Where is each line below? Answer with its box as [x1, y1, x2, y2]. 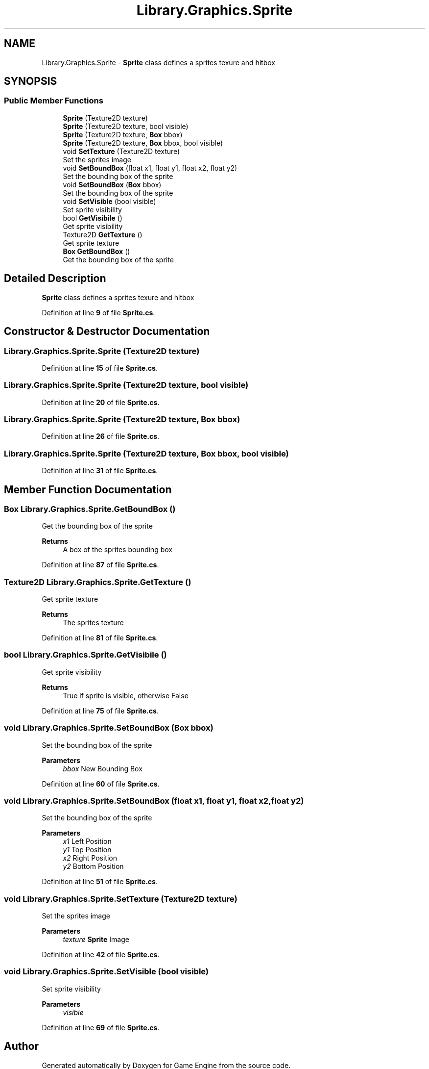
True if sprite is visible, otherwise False [63, 691, 189, 700]
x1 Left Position [63, 837, 112, 846]
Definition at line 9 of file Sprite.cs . [42, 308, 155, 317]
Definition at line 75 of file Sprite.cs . [42, 706, 159, 715]
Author [4, 1040, 39, 1053]
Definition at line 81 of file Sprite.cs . [42, 634, 158, 642]
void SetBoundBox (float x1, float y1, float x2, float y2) [63, 163, 238, 172]
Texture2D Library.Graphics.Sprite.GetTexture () [4, 577, 191, 587]
